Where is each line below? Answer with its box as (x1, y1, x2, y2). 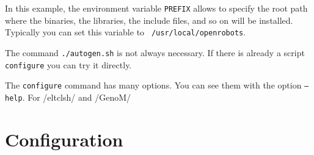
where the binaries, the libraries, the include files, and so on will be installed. (5, 13, 293, 26)
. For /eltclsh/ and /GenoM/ (22, 90, 131, 103)
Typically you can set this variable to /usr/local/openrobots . (5, 26, 246, 38)
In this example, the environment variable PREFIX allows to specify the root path (5, 2, 308, 14)
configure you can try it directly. (5, 58, 132, 71)
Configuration (5, 126, 123, 151)
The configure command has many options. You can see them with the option (5, 79, 302, 92)
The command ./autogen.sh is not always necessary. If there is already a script (5, 46, 305, 59)
